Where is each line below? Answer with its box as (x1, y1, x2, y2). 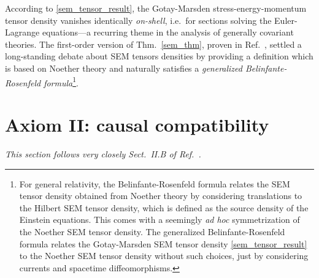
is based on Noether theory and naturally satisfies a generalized (5, 61, 242, 74)
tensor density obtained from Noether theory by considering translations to (19, 189, 302, 202)
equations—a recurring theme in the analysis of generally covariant (42, 26, 294, 39)
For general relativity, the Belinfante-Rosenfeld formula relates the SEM (19, 177, 290, 190)
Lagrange (5, 26, 40, 39)
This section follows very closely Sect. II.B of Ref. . (5, 147, 201, 160)
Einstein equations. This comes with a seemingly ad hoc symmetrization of (19, 213, 300, 226)
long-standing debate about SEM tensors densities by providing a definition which (5, 50, 313, 62)
